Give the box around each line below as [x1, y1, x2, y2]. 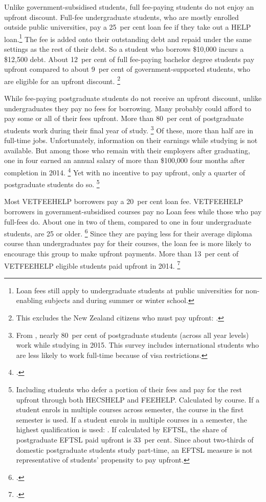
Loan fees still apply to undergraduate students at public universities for [16, 285, 243, 295]
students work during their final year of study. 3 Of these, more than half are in [4, 123, 254, 135]
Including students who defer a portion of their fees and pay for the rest [16, 384, 242, 394]
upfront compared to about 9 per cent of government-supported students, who [4, 64, 251, 74]
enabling [16, 295, 43, 306]
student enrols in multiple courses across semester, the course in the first [16, 404, 244, 415]
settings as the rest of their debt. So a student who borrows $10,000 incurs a [4, 44, 244, 54]
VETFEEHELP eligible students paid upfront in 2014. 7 [4, 258, 181, 271]
